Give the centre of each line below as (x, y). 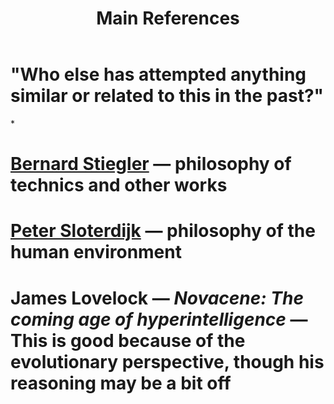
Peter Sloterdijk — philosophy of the (163, 231)
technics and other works (119, 185)
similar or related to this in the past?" (167, 96)
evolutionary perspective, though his (167, 361)
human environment (96, 252)
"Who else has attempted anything (158, 74)
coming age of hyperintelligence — (159, 319)
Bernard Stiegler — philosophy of (151, 164)
